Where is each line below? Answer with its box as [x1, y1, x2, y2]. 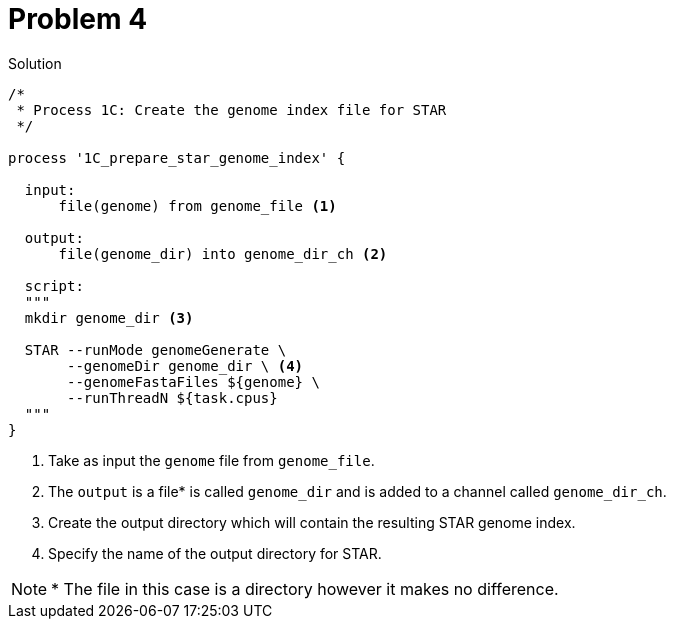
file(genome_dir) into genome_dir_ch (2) [58, 245, 388, 262]
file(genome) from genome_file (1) [58, 197, 337, 214]
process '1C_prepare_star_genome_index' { [8, 149, 346, 166]
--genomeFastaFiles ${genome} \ [67, 373, 320, 390]
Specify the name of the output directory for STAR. [48, 544, 382, 562]
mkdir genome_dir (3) [24, 309, 194, 326]
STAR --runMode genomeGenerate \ [24, 341, 287, 358]
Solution [8, 54, 62, 72]
